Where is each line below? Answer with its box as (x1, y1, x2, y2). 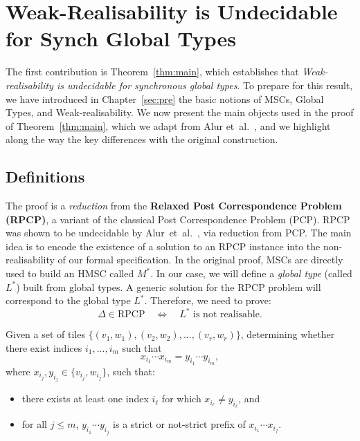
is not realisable (193, 310, 260, 320)
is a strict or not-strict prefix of (113, 417, 246, 431)
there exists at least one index (21, 391, 149, 406)
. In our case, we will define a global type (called (150, 266, 352, 281)
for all (21, 417, 48, 431)
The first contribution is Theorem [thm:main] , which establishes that (6, 64, 299, 79)
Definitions (6, 166, 85, 187)
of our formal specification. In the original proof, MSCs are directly (57, 252, 343, 267)
